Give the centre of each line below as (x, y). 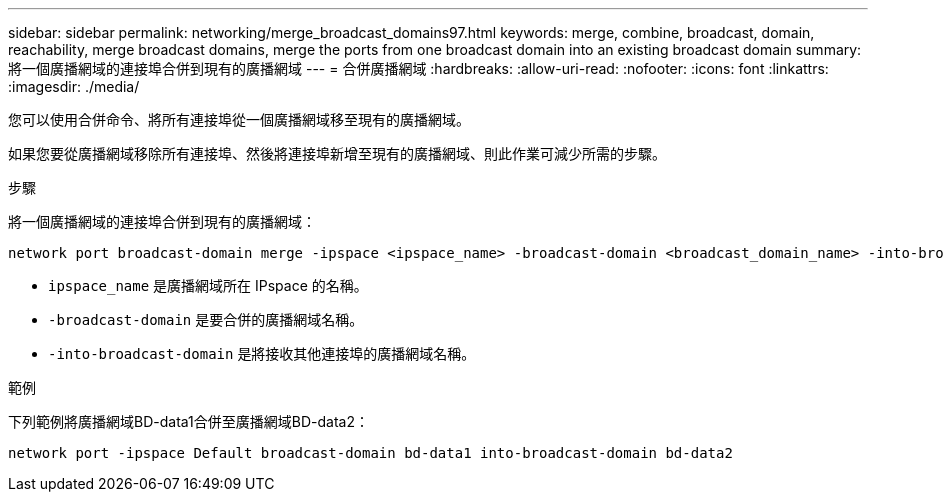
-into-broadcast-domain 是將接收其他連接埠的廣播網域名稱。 (262, 353)
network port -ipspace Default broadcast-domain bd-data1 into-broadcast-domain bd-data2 (370, 453)
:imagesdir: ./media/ (74, 86)
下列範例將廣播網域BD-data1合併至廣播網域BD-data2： (188, 421)
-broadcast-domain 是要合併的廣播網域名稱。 (206, 319)
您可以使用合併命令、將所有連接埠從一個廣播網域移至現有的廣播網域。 (239, 119)
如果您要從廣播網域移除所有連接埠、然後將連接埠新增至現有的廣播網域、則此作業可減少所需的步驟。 (337, 153)
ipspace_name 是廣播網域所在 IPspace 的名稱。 (208, 285)
